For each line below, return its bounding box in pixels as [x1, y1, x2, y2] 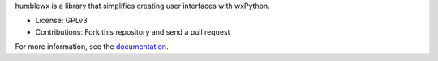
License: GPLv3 [35, 16, 88, 26]
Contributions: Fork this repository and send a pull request [35, 26, 230, 36]
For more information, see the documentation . [15, 42, 169, 51]
